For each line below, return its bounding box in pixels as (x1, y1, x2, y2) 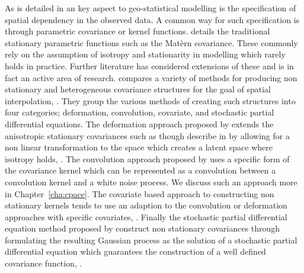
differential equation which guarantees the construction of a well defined (5, 245, 266, 258)
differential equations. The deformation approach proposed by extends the (5, 117, 274, 130)
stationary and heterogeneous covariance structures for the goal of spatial (5, 83, 271, 95)
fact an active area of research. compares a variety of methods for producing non (5, 71, 297, 83)
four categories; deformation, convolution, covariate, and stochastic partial (5, 106, 274, 118)
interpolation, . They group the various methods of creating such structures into (5, 94, 296, 107)
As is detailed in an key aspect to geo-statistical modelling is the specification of (5, 2, 296, 14)
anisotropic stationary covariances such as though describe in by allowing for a (5, 129, 290, 142)
